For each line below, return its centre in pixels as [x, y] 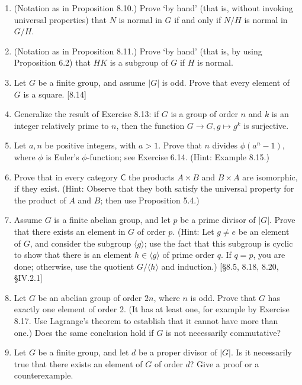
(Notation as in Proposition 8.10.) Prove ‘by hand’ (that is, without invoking [153, 8]
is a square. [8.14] [55, 94]
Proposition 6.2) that [52, 62]
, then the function [150, 125]
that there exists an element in [70, 231]
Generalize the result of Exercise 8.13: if [86, 114]
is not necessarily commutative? [223, 332]
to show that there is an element [73, 255]
